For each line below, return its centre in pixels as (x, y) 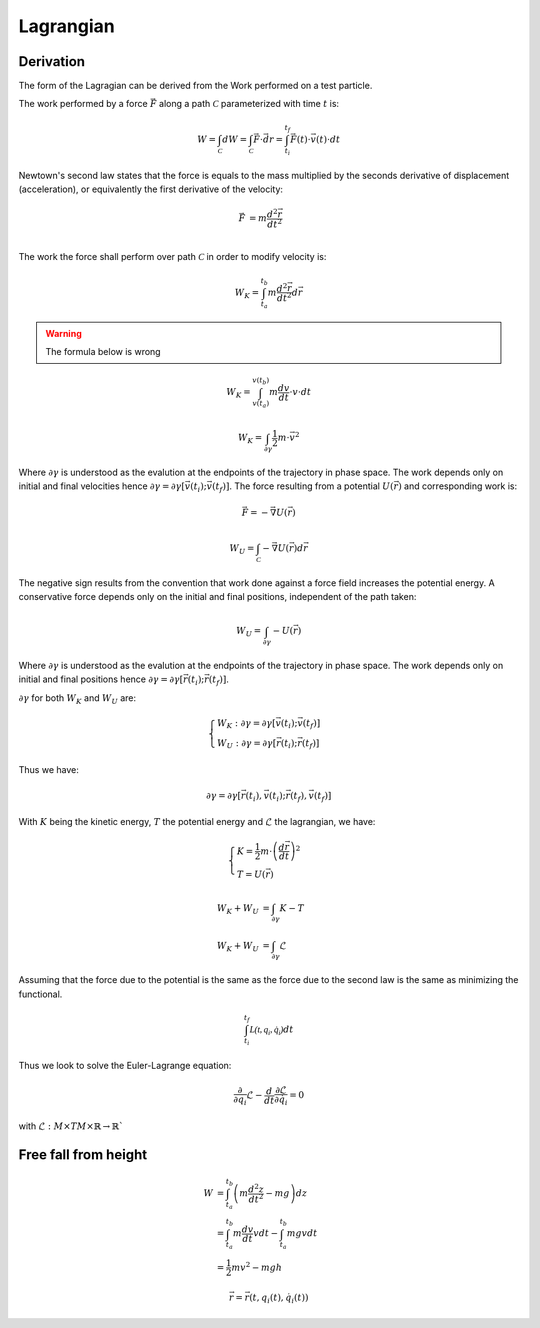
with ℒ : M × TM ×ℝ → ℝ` (71, 1126)
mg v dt (302, 1233)
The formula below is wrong (103, 352)
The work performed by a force (83, 104)
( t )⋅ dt (328, 139)
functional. (40, 994)
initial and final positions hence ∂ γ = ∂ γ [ (101, 679)
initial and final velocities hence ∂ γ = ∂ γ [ (101, 486)
